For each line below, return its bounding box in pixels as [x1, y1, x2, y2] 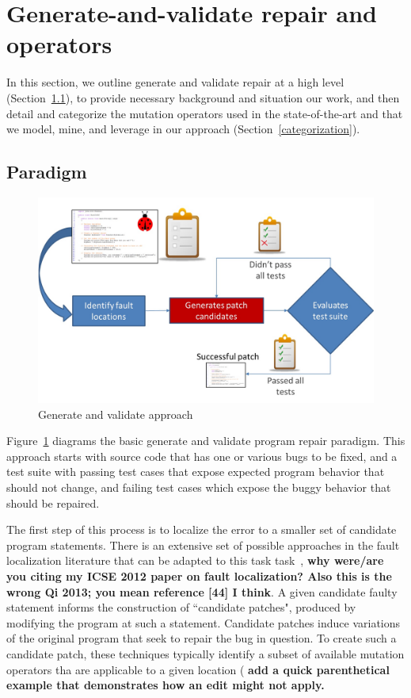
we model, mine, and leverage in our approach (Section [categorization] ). [6, 121, 360, 137]
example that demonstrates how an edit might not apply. [6, 677, 325, 693]
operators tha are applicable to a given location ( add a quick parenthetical [6, 661, 390, 677]
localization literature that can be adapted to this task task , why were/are [6, 552, 384, 569]
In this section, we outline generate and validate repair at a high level [6, 74, 344, 90]
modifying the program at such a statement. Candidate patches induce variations [6, 614, 401, 631]
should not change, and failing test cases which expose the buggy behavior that [6, 479, 391, 496]
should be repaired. [6, 494, 100, 511]
